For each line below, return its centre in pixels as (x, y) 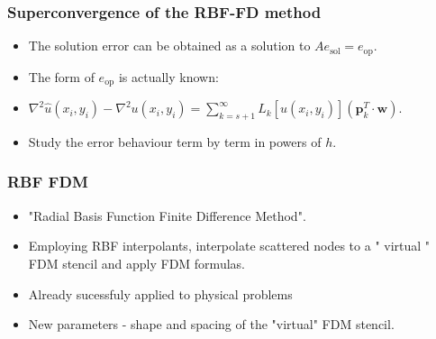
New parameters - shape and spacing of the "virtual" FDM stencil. (211, 324)
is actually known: (168, 76)
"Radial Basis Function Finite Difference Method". (167, 215)
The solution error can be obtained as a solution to (169, 46)
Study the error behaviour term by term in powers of (175, 141)
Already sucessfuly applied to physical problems (160, 293)
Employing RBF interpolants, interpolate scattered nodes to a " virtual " (229, 246)
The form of (61, 76)
